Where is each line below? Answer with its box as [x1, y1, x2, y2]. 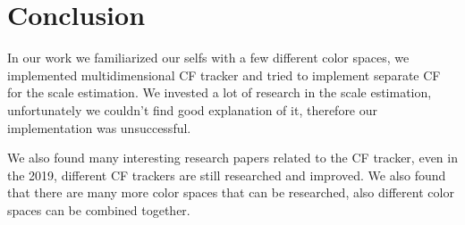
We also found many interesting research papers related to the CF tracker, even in [7, 148, 458, 167]
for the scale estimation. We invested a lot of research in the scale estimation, [7, 83, 432, 102]
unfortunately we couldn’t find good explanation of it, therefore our [7, 100, 378, 119]
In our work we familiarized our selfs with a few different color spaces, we [7, 48, 410, 67]
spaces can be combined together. [7, 200, 190, 219]
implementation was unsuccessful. [7, 118, 191, 137]
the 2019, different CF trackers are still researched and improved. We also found [7, 165, 446, 184]
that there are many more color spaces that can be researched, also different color [7, 183, 454, 202]
